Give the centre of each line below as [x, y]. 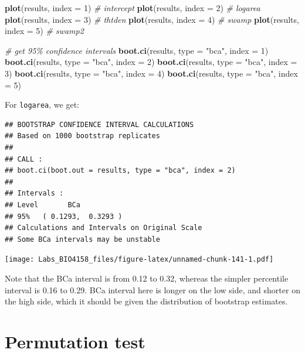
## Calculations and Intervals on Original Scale [104, 228]
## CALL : [24, 159]
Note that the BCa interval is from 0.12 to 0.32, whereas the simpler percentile [147, 278]
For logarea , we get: [42, 104]
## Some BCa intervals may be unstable [82, 239]
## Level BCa [43, 205]
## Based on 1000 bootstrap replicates [82, 136]
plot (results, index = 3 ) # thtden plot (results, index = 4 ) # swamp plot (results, [152, 19]
